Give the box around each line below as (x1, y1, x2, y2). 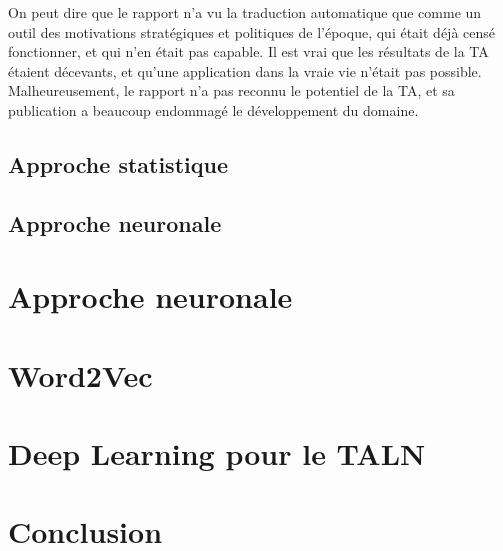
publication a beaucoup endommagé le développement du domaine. (8, 99, 419, 120)
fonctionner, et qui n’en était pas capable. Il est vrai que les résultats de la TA (8, 41, 489, 62)
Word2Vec (8, 354, 153, 395)
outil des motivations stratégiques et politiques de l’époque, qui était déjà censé (8, 21, 495, 42)
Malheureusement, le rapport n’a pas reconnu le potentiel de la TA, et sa (8, 80, 455, 101)
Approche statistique (8, 148, 228, 179)
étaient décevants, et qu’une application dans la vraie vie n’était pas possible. (8, 60, 482, 81)
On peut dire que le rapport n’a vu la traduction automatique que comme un (8, 2, 482, 22)
